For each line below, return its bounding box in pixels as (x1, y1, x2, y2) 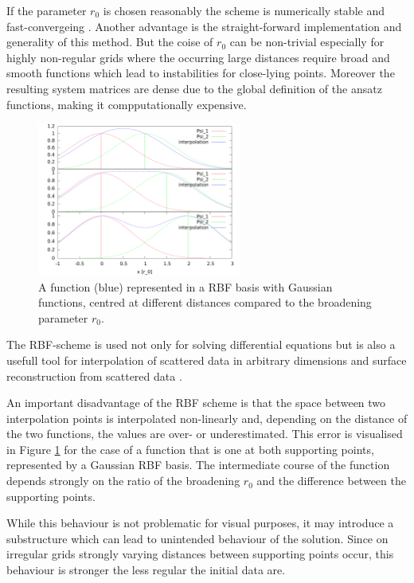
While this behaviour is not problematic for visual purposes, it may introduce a (6, 515, 394, 531)
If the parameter (6, 2, 87, 18)
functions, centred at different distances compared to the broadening (38, 294, 372, 311)
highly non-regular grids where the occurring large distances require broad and (6, 49, 390, 65)
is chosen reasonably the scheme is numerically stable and (103, 2, 385, 18)
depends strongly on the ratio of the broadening (6, 472, 240, 489)
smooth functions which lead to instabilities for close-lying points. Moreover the (6, 65, 395, 81)
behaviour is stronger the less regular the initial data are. (6, 561, 286, 578)
